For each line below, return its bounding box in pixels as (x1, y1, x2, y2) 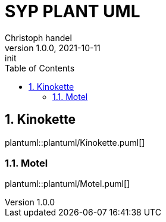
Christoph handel (5, 32, 72, 43)
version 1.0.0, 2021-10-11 (5, 42, 101, 53)
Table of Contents (5, 62, 75, 73)
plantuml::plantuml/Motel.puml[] (5, 179, 130, 189)
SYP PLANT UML (5, 1, 140, 21)
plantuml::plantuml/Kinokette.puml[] (5, 137, 145, 148)
